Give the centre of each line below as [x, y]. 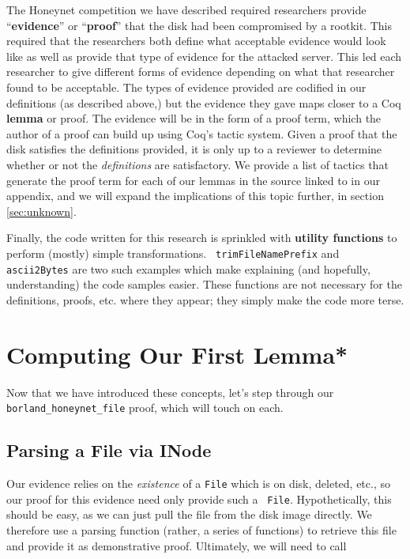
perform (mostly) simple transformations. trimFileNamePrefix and [173, 253]
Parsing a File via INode [109, 450]
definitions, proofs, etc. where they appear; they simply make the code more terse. [205, 299]
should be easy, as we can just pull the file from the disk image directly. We [189, 514]
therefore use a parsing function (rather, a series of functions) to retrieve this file [201, 529]
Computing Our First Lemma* [177, 354]
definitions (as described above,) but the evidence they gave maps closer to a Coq [204, 102]
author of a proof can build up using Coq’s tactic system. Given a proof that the [202, 133]
